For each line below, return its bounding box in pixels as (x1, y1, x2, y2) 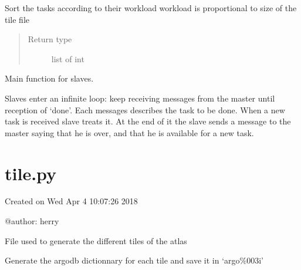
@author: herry (5, 215, 59, 227)
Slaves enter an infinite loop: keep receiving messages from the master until (5, 92, 275, 104)
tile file (5, 13, 29, 25)
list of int (51, 52, 84, 65)
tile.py (5, 161, 57, 185)
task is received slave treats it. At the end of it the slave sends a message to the (5, 115, 291, 127)
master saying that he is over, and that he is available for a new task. (5, 126, 254, 139)
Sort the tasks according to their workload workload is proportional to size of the (5, 2, 297, 14)
